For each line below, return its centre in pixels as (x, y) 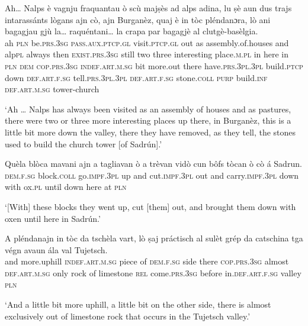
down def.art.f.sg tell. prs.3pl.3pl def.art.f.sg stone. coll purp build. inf (136, 77)
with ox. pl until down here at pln (66, 187)
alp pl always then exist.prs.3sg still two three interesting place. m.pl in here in (147, 54)
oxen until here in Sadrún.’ (53, 218)
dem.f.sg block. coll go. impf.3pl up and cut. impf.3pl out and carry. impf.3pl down (152, 175)
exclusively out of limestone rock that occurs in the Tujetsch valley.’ (128, 316)
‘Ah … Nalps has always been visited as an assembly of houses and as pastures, (148, 109)
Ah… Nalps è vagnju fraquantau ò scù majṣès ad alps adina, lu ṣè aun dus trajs (148, 8)
